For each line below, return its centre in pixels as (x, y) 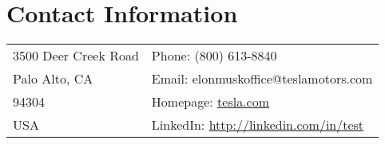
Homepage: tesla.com (210, 102)
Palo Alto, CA (53, 79)
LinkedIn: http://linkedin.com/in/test (258, 125)
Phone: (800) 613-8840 (214, 56)
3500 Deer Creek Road (76, 56)
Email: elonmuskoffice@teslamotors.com (262, 79)
